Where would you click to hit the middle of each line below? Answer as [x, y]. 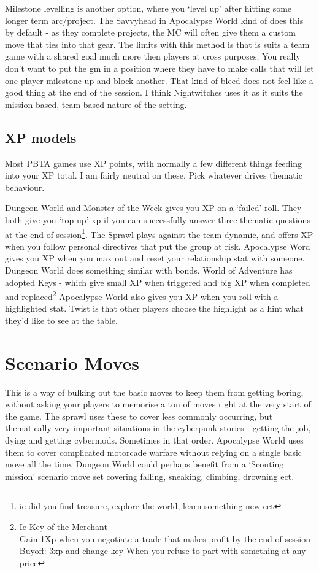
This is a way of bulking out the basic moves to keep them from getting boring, [154, 392]
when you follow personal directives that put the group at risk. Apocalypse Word [158, 246]
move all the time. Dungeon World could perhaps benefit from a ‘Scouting [144, 464]
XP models [41, 137]
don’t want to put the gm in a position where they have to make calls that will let [159, 68]
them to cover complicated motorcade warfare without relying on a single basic [154, 452]
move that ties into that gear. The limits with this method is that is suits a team [157, 44]
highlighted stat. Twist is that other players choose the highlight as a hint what [155, 308]
